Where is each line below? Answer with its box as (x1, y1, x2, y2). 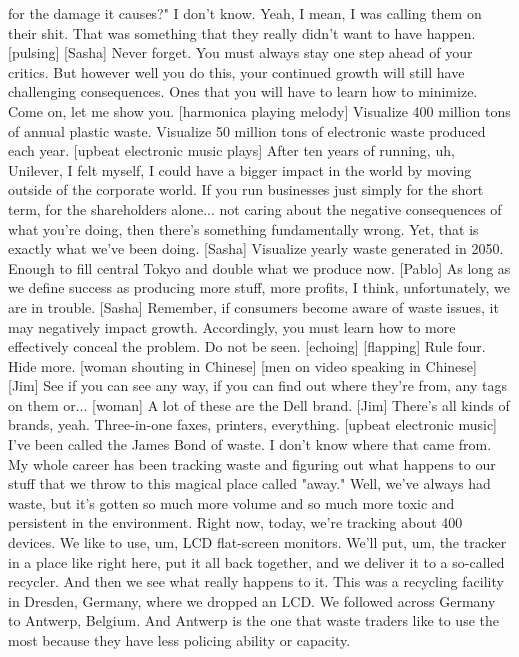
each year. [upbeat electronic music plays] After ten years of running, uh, (8, 140, 455, 161)
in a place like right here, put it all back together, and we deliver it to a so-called (8, 551, 505, 572)
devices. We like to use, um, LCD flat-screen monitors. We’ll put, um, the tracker (8, 532, 507, 553)
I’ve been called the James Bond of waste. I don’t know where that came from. (8, 434, 492, 455)
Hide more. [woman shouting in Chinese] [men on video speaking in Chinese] (8, 355, 477, 376)
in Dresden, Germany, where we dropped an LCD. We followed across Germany (8, 590, 496, 611)
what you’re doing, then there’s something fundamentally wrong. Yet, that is (8, 218, 479, 239)
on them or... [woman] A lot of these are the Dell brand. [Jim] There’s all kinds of (8, 394, 510, 415)
